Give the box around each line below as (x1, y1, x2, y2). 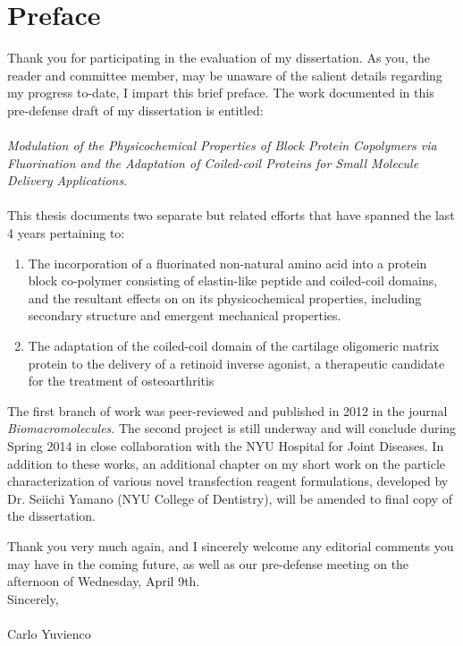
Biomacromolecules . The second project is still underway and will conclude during (7, 419, 457, 438)
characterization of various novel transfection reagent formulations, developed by (7, 472, 449, 490)
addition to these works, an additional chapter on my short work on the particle (7, 454, 446, 472)
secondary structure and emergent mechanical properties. (28, 306, 341, 325)
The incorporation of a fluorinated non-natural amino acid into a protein (28, 253, 427, 272)
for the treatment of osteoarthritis (28, 371, 215, 390)
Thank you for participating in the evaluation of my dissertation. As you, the (7, 48, 430, 67)
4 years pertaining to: (7, 224, 125, 242)
